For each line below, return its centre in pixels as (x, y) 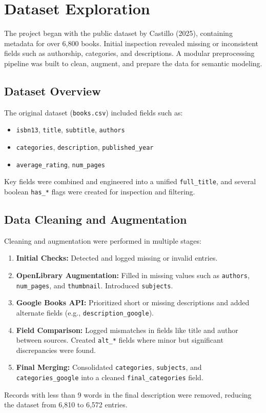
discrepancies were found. (56, 350)
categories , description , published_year (85, 147)
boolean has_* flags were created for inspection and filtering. (100, 191)
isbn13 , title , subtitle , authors (70, 130)
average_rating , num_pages (61, 164)
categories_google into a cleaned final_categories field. (110, 377)
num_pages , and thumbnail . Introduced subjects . (95, 285)
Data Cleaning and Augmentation (96, 219)
